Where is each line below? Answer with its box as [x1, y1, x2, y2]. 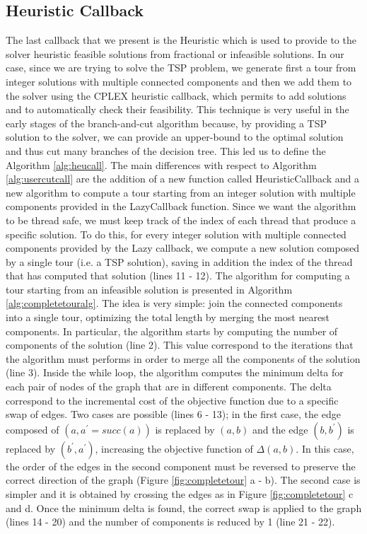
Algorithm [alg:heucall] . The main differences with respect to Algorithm [6, 157, 317, 172]
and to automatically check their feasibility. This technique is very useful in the [6, 102, 349, 117]
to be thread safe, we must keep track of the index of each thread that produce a [6, 212, 356, 227]
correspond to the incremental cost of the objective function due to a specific [6, 393, 339, 407]
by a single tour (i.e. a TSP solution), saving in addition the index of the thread [6, 254, 353, 269]
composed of [6, 422, 59, 436]
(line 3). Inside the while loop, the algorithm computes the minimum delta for [6, 365, 344, 380]
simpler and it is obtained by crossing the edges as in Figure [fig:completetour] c [6, 487, 354, 501]
